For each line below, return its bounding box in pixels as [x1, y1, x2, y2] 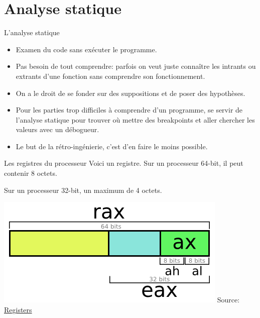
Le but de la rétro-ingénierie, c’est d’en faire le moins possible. [16, 141, 208, 151]
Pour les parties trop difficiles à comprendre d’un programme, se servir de [16, 104, 243, 115]
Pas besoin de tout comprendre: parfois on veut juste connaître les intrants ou [16, 61, 256, 71]
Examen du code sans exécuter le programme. [16, 44, 157, 54]
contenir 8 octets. [4, 168, 57, 178]
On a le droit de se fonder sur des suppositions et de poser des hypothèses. [16, 87, 245, 98]
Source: [217, 294, 240, 305]
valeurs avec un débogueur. [16, 124, 99, 135]
